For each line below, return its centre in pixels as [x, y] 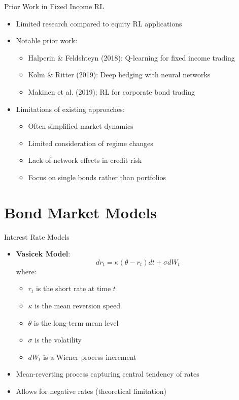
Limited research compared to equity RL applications [99, 23]
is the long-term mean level [76, 322]
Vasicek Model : [43, 254]
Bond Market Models [80, 212]
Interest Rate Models [37, 236]
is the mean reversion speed [78, 306]
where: [26, 271]
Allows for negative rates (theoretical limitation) [91, 391]
